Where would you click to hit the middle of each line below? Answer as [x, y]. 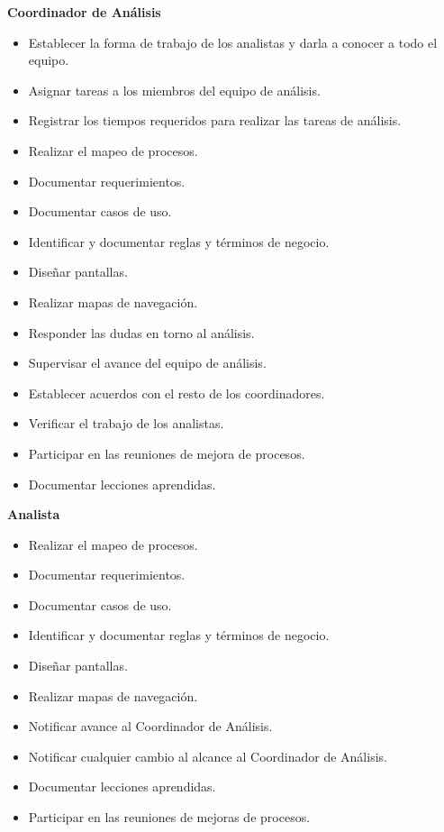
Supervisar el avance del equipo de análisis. [147, 363]
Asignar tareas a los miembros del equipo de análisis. [174, 90]
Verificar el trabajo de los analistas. [126, 423]
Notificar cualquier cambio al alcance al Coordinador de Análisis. [208, 756]
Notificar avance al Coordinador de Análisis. [150, 726]
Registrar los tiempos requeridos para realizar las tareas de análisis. [215, 120]
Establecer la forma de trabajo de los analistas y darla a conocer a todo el [233, 42]
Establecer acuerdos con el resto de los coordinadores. [177, 393]
